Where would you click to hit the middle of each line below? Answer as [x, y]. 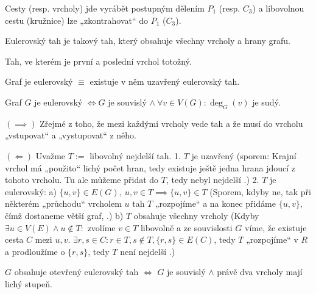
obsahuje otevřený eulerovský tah [76, 272]
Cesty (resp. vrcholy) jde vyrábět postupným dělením [105, 8]
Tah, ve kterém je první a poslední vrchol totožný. [98, 61]
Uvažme [51, 155]
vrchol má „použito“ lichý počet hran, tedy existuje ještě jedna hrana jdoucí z [150, 167]
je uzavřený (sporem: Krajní [244, 155]
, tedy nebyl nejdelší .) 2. [212, 180]
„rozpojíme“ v [272, 239]
